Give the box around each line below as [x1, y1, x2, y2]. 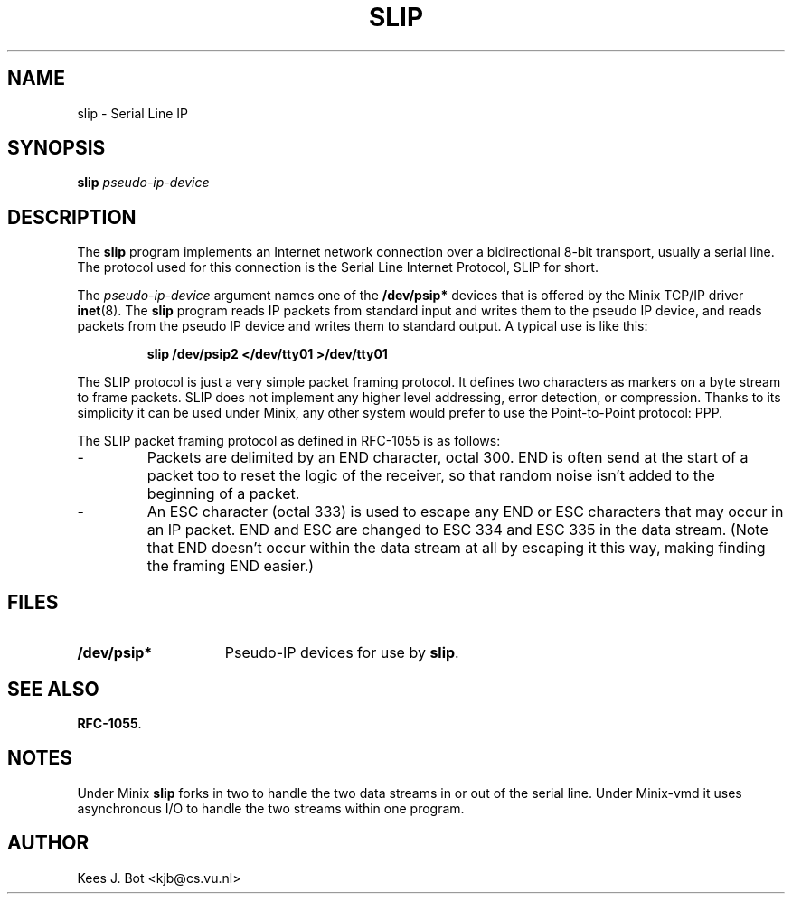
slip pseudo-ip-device [77, 174, 210, 191]
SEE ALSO [7, 677, 99, 700]
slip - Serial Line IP [77, 105, 188, 121]
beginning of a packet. [146, 484, 300, 503]
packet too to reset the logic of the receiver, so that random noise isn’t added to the [146, 466, 715, 485]
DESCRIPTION [7, 205, 137, 229]
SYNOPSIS [7, 136, 106, 160]
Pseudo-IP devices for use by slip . [224, 643, 459, 662]
